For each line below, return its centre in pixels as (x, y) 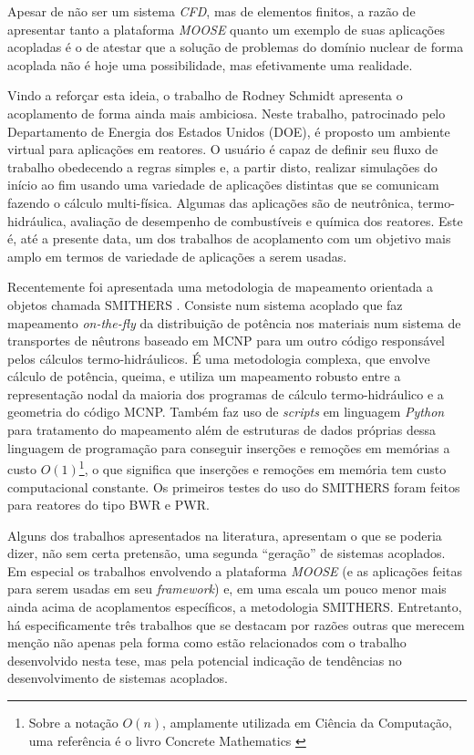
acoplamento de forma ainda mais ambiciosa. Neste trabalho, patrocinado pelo (227, 113)
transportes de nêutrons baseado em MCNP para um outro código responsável (227, 341)
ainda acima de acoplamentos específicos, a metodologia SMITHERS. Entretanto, (235, 607)
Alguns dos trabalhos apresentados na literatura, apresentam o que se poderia (225, 535)
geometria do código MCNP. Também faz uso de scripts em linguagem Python (226, 412)
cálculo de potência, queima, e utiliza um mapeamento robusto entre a (204, 376)
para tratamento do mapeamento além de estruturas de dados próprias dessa (222, 430)
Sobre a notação (73, 723)
